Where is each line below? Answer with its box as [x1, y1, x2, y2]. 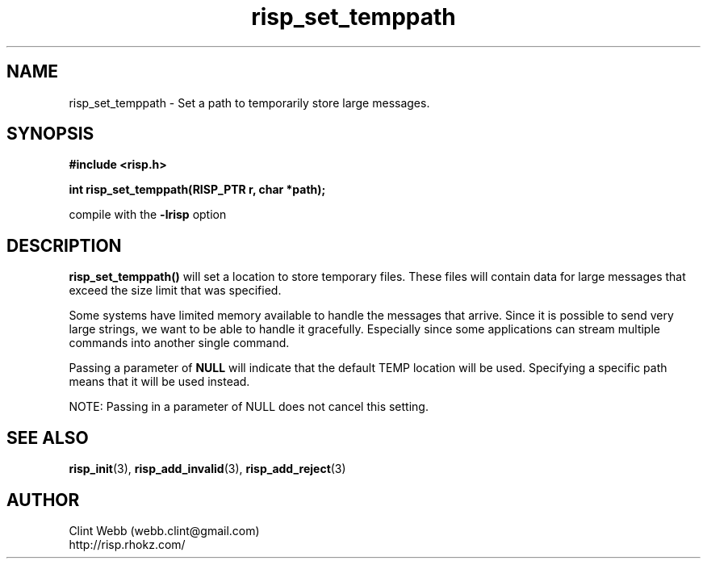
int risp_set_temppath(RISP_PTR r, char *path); [69, 182, 326, 197]
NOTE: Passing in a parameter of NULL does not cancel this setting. [69, 400, 429, 414]
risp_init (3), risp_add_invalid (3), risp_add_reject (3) [69, 462, 346, 476]
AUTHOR [6, 489, 80, 510]
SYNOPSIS [6, 123, 94, 144]
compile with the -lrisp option [69, 207, 227, 222]
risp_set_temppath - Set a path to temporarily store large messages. [69, 95, 430, 110]
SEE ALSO [6, 427, 89, 448]
